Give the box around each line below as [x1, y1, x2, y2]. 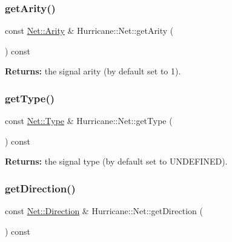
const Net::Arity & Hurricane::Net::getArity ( [5, 24, 174, 37]
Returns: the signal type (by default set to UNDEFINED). [5, 155, 228, 168]
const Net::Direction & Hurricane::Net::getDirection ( [5, 204, 203, 217]
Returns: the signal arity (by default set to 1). [5, 65, 181, 77]
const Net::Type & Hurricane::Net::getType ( [5, 114, 173, 127]
